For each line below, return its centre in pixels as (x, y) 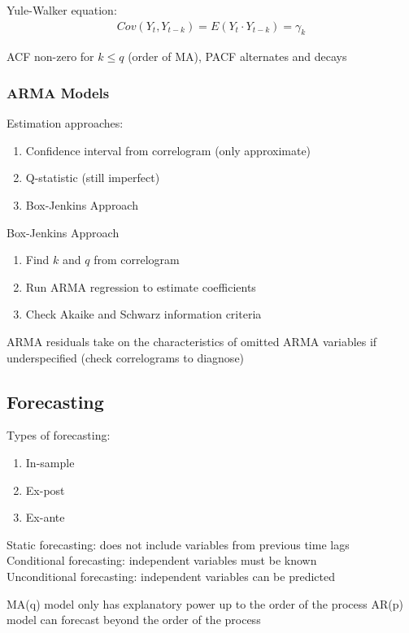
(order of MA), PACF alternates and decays (237, 56)
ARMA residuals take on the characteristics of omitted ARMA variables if (192, 341)
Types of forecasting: (59, 435)
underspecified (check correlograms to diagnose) (126, 357)
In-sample (50, 462)
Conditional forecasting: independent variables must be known (162, 560)
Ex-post (45, 490)
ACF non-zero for (50, 56)
